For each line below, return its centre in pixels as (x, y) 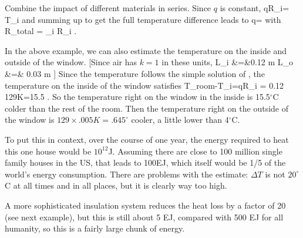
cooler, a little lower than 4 (180, 120)
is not (275, 174)
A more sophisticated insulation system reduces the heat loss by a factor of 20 (145, 205)
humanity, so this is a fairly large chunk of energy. (95, 228)
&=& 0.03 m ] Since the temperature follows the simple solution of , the (135, 73)
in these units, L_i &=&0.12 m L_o (228, 62)
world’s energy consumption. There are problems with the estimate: (127, 174)
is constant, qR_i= (255, 8)
